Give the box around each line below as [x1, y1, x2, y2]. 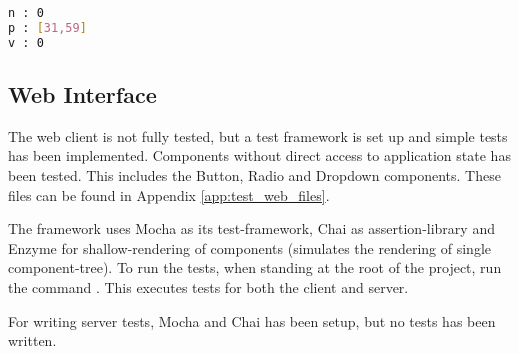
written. [8, 330, 57, 351]
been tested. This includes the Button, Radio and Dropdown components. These [8, 165, 501, 186]
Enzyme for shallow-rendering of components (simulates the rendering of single [8, 237, 491, 258]
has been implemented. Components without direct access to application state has [8, 145, 511, 166]
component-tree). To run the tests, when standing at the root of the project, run [8, 257, 502, 278]
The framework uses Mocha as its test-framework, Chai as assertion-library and [8, 218, 495, 239]
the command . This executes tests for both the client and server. [8, 276, 409, 297]
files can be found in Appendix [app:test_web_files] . [8, 184, 330, 205]
